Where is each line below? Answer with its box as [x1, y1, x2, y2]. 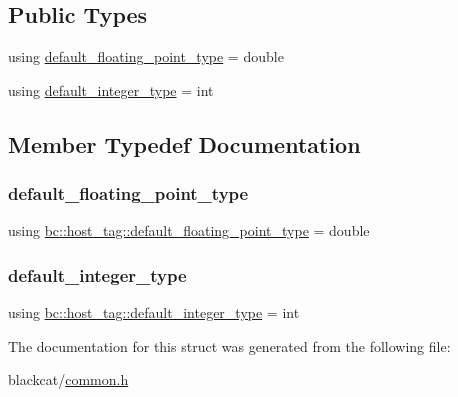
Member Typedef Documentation [8, 128, 361, 159]
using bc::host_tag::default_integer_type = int [8, 302, 300, 323]
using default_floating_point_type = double [8, 46, 284, 67]
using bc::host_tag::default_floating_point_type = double [8, 220, 370, 241]
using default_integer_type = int [8, 79, 214, 100]
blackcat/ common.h [8, 369, 129, 390]
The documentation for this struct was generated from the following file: [8, 335, 451, 356]
